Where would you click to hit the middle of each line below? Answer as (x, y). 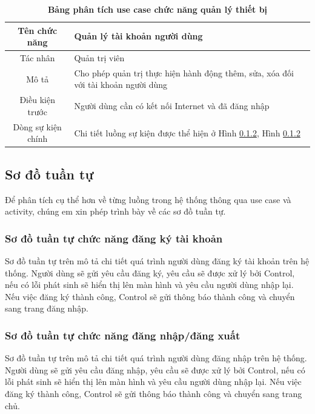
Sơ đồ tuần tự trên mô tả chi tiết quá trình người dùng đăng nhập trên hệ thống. (156, 358)
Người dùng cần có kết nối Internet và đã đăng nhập (172, 106)
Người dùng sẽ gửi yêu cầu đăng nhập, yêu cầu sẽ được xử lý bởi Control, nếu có (155, 369)
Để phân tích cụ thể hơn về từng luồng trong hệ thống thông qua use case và (148, 199)
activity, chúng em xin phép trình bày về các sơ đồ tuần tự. (115, 211)
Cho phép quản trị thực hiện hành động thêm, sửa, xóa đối (184, 72)
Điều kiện (37, 100)
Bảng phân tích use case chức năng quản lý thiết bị (157, 9)
